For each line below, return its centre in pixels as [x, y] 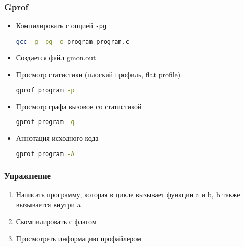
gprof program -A [45, 154]
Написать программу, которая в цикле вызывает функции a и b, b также [128, 194]
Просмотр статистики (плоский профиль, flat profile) [98, 74]
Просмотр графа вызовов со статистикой [79, 106]
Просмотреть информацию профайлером [79, 238]
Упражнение [28, 175]
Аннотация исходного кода [57, 138]
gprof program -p [45, 90]
